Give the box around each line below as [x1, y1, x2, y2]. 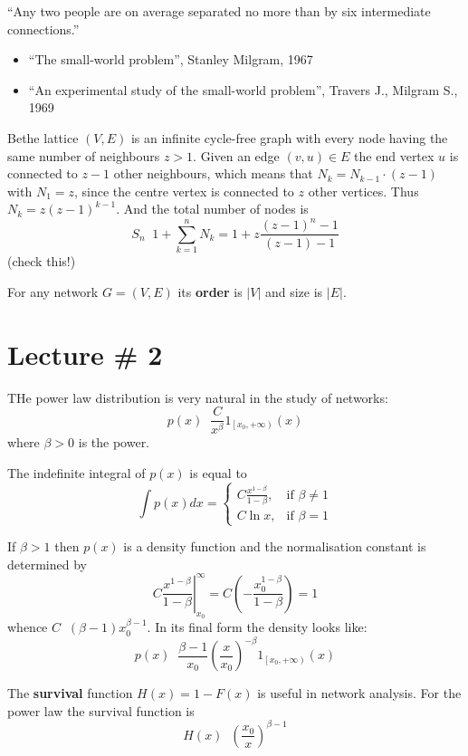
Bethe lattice [7, 128, 79, 147]
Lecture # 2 [7, 335, 163, 372]
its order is [177, 282, 243, 301]
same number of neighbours [7, 146, 160, 165]
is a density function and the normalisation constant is [123, 537, 426, 556]
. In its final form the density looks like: [147, 617, 368, 636]
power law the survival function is [7, 701, 195, 720]
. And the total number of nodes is [116, 199, 309, 218]
